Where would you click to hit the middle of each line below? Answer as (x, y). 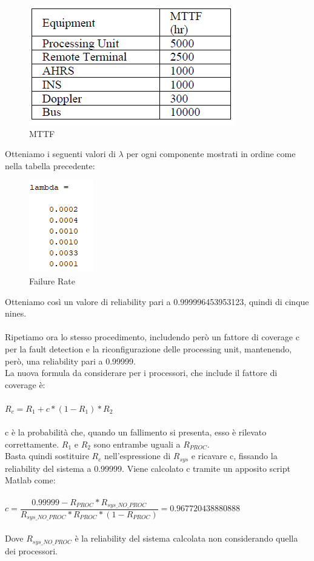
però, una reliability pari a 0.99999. (70, 361)
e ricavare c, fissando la (234, 456)
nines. (16, 313)
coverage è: (25, 384)
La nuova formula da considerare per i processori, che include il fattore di (141, 373)
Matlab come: (30, 480)
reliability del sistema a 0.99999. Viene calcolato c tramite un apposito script (148, 468)
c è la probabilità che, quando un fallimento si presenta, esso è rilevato (136, 432)
